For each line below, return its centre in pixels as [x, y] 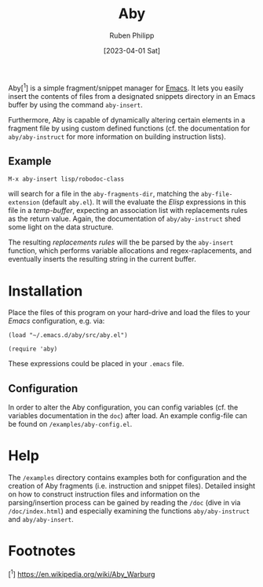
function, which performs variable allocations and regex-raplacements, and [130, 251]
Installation [46, 291]
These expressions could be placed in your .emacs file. [96, 364]
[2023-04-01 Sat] [132, 50]
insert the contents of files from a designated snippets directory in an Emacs [132, 96]
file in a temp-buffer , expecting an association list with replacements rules [128, 211]
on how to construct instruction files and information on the [104, 494]
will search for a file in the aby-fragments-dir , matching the [104, 194]
